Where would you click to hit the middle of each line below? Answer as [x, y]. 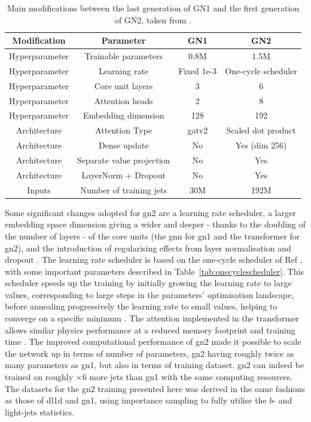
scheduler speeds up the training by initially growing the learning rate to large [148, 283]
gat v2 [198, 130]
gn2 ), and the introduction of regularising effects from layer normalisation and [148, 248]
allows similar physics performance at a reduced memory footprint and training [150, 330]
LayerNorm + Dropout [124, 174]
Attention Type [124, 130]
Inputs [39, 189]
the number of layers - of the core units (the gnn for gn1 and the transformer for [153, 236]
